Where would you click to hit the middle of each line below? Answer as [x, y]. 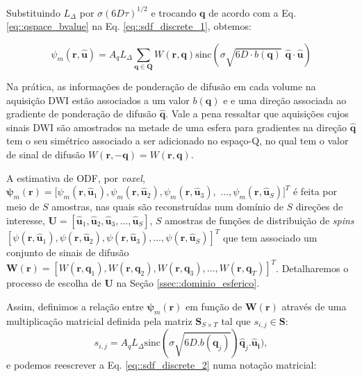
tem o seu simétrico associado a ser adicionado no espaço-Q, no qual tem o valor [178, 141]
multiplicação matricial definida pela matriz [99, 320]
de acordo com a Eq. [253, 12]
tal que [236, 320]
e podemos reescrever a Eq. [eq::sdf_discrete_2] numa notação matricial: [162, 365]
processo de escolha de [54, 283]
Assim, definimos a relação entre [75, 306]
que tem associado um [270, 237]
